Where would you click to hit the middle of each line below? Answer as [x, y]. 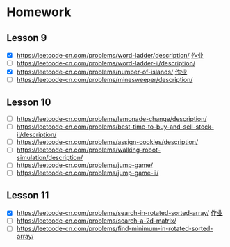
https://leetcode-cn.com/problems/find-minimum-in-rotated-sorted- [115, 229]
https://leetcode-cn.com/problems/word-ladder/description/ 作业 [110, 55]
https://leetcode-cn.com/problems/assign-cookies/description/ [107, 142]
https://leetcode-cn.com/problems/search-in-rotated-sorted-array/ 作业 [120, 213]
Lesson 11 [28, 195]
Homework [39, 12]
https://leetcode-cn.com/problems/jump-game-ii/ [88, 173]
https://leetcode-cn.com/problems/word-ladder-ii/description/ [106, 63]
